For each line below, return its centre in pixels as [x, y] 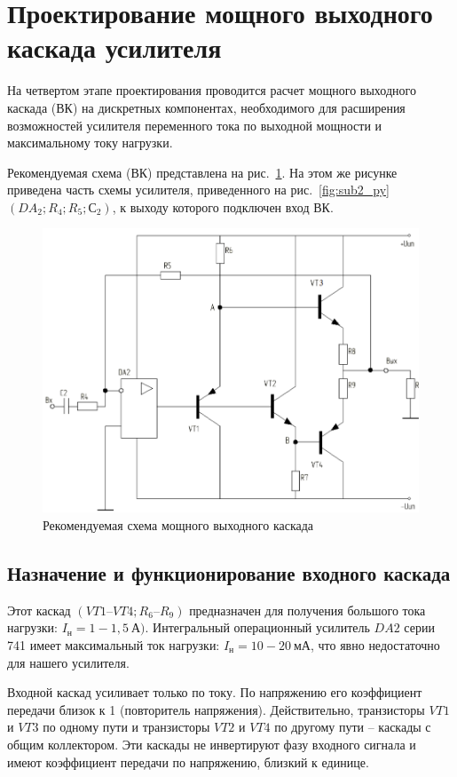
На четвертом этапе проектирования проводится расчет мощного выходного [212, 90]
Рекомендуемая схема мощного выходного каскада [178, 525]
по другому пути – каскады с [353, 727]
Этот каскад [39, 610]
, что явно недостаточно [375, 645]
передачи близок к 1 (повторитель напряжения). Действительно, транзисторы [216, 709]
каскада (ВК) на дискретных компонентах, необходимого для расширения [206, 107]
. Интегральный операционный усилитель [257, 627]
